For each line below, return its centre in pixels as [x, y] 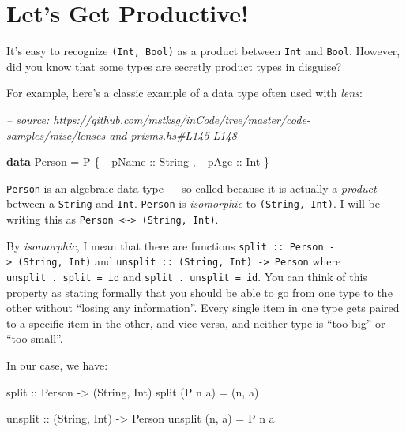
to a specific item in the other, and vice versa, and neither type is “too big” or [196, 323]
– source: [28, 119]
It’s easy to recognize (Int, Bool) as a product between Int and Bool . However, [203, 51]
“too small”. [35, 338]
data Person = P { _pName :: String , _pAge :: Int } [138, 162]
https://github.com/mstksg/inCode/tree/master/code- [182, 119]
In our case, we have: [57, 365]
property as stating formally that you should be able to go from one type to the [199, 292]
